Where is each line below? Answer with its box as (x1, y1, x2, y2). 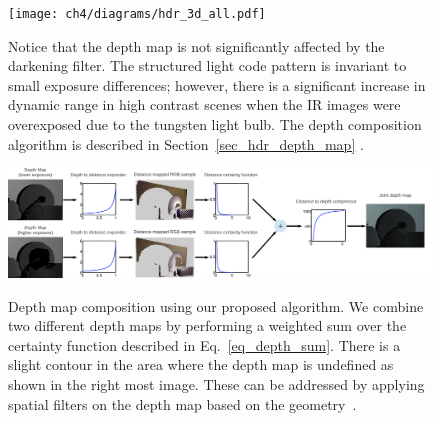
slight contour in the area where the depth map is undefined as (8, 354, 394, 375)
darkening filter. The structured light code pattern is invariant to (8, 55, 407, 76)
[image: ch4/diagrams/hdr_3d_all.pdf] (8, 7, 266, 21)
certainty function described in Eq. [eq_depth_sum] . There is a (8, 334, 401, 355)
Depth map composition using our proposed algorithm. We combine (8, 295, 424, 316)
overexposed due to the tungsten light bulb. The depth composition (8, 114, 422, 135)
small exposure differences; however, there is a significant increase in (8, 74, 426, 95)
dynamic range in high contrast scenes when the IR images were (8, 94, 401, 115)
